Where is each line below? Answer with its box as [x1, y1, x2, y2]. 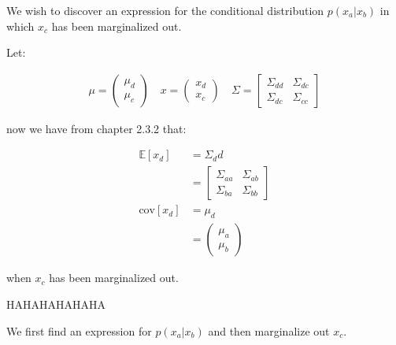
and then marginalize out [208, 322, 330, 339]
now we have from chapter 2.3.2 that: [6, 120, 187, 136]
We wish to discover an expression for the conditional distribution [6, 2, 324, 18]
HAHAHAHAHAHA [6, 295, 105, 312]
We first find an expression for [6, 322, 152, 339]
